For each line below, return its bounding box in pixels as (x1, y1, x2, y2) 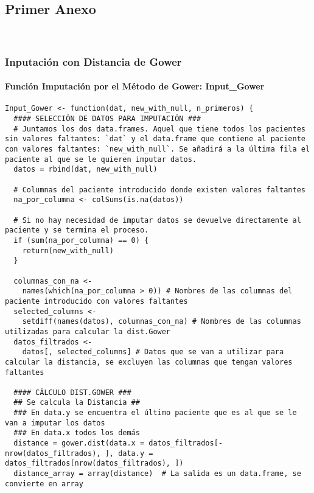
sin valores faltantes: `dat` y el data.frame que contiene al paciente (5, 135, 305, 144)
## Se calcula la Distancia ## (13, 398, 140, 407)
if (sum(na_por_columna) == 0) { (13, 236, 149, 245)
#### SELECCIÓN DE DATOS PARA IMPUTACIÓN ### (13, 114, 201, 124)
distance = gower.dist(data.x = (13, 439, 145, 448)
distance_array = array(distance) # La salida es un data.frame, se (13, 469, 301, 478)
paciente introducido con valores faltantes (5, 296, 188, 306)
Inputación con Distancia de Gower (5, 54, 182, 69)
